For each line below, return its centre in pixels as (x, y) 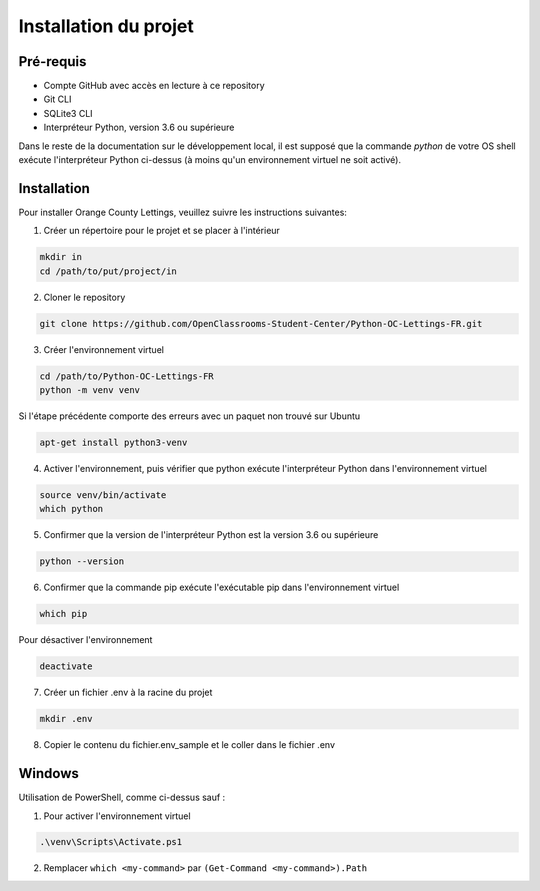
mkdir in (61, 257)
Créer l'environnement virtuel (104, 349)
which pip (63, 614)
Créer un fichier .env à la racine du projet (128, 692)
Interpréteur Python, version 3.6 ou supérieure (139, 127)
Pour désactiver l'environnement (85, 640)
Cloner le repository (84, 297)
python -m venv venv (89, 390)
